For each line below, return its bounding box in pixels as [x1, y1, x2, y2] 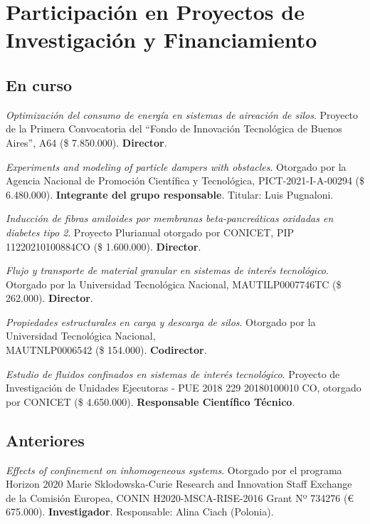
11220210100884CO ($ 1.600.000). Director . [6, 239, 201, 253]
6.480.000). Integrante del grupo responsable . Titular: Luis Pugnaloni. [6, 187, 334, 201]
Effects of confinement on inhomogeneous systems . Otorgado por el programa [6, 462, 342, 477]
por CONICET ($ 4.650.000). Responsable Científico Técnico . [6, 394, 295, 409]
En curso [6, 73, 73, 95]
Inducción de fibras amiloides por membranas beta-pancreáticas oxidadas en [6, 211, 334, 226]
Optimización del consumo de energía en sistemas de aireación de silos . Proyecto [6, 107, 359, 122]
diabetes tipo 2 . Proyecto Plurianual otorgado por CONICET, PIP [6, 224, 295, 239]
